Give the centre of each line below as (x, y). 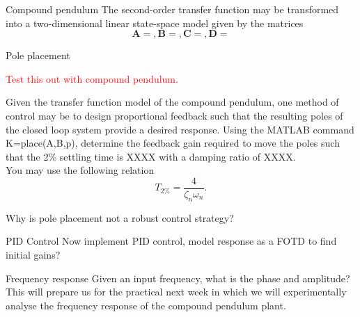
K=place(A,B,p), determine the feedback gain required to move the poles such (173, 143)
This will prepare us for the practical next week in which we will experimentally (176, 292)
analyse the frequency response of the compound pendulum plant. (146, 305)
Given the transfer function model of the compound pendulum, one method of (172, 102)
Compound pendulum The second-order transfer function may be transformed (172, 9)
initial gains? (33, 254)
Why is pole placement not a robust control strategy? (120, 217)
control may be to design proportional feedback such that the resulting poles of (174, 115)
